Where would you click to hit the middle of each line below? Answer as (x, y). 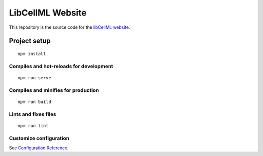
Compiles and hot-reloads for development (61, 66)
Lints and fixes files (33, 114)
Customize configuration (39, 138)
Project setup (30, 41)
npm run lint (33, 126)
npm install (32, 54)
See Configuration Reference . (39, 148)
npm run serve (34, 78)
